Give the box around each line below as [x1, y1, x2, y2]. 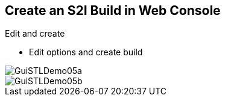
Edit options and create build [29, 47, 143, 58]
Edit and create [5, 28, 65, 39]
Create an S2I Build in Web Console [5, 3, 221, 18]
